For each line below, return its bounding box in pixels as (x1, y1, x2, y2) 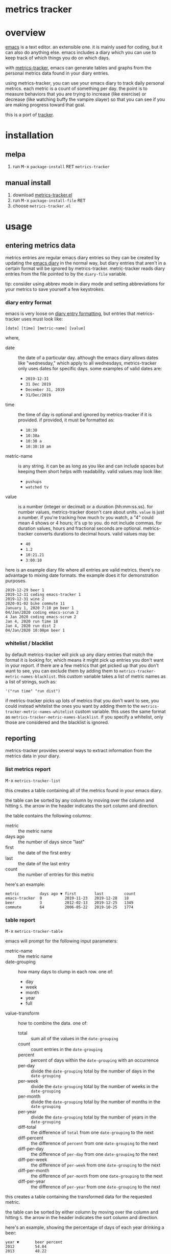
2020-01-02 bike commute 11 (5, 601, 65, 607)
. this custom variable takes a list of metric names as (55, 673, 166, 679)
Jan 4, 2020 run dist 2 (5, 623, 56, 629)
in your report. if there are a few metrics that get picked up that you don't (5, 662, 159, 668)
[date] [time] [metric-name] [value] (5, 326, 86, 331)
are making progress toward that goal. (5, 102, 86, 108)
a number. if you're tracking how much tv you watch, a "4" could (18, 514, 154, 521)
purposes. (5, 578, 27, 584)
